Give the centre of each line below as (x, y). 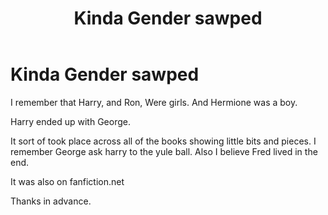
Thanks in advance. (51, 201)
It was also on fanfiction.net (67, 181)
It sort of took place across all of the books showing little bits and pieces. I (163, 141)
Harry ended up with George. (70, 121)
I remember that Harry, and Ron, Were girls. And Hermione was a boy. (154, 102)
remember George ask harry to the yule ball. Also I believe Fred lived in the (164, 151)
